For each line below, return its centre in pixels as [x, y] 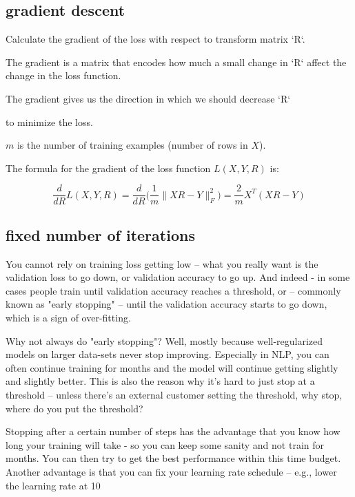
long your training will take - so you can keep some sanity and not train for [165, 444]
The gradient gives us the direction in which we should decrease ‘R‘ [148, 98]
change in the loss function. [63, 75]
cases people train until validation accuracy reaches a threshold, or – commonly [173, 290]
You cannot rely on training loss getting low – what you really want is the [162, 263]
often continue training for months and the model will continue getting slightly [172, 367]
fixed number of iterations [100, 234]
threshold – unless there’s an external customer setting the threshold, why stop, [174, 394]
